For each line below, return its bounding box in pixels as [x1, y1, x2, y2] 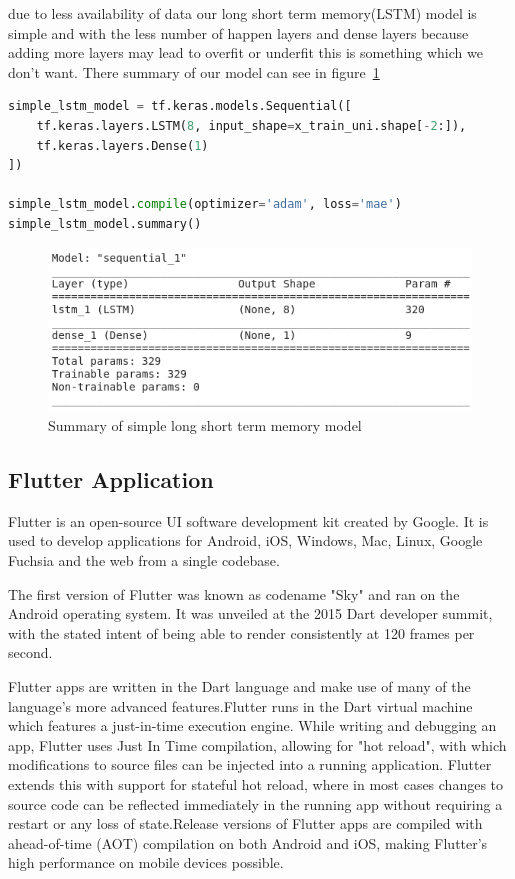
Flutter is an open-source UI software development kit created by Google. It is [8, 510, 489, 531]
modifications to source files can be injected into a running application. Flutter [8, 754, 492, 775]
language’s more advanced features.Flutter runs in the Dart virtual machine [8, 695, 473, 716]
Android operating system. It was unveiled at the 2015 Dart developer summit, [8, 603, 493, 624]
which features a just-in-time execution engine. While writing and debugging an [8, 715, 497, 736]
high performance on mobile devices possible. [8, 852, 284, 873]
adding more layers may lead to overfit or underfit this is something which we [8, 42, 483, 63]
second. [8, 642, 53, 663]
